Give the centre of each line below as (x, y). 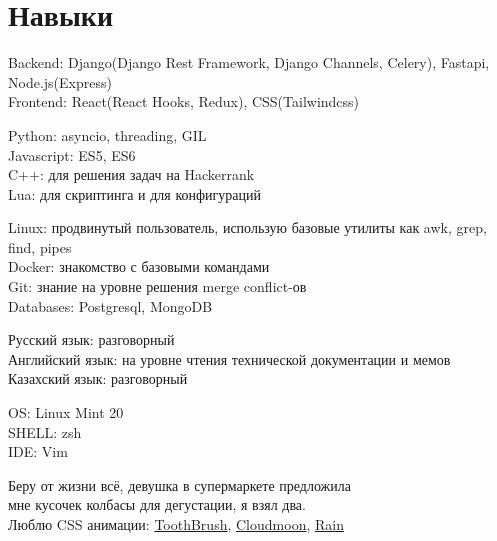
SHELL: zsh (45, 431)
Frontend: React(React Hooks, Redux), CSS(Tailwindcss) (184, 101)
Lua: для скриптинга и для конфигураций (134, 193)
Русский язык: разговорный (91, 339)
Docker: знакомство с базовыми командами (139, 266)
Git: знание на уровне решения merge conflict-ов (157, 286)
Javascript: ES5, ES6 (72, 154)
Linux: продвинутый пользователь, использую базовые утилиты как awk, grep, (247, 227)
